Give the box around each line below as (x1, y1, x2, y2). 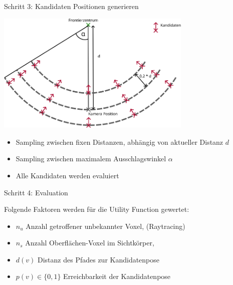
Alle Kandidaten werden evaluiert (16, 170, 119, 180)
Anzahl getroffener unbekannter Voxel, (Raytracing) (26, 220, 185, 231)
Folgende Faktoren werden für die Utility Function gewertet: (4, 204, 189, 214)
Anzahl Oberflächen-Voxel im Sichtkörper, (25, 237, 154, 248)
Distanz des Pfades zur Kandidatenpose (38, 254, 160, 264)
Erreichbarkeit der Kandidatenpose (63, 271, 171, 281)
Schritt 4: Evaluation (4, 187, 68, 197)
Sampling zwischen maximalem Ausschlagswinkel (16, 153, 166, 164)
